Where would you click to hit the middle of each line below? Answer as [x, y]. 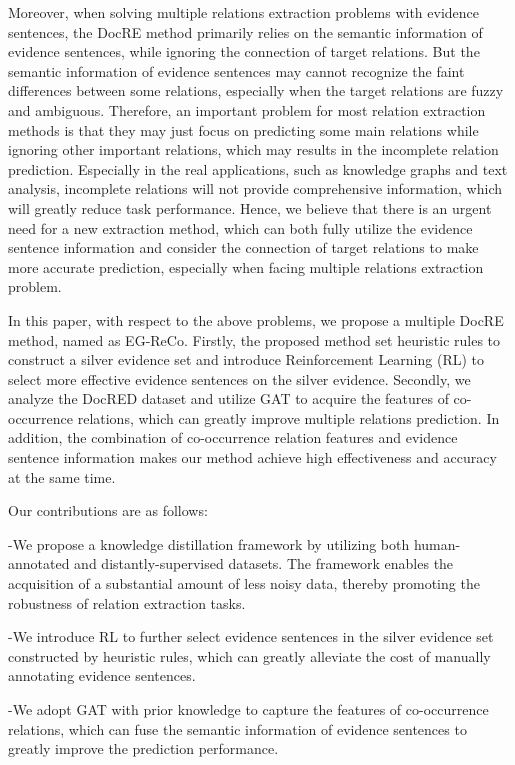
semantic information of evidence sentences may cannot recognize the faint [236, 70]
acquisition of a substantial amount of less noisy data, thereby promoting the [244, 583]
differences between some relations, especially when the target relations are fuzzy [256, 90]
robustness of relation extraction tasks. [127, 602]
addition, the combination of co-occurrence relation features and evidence [233, 437]
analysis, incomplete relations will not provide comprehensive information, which [255, 188]
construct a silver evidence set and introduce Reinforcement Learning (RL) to [246, 359]
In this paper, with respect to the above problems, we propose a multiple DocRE [256, 319]
